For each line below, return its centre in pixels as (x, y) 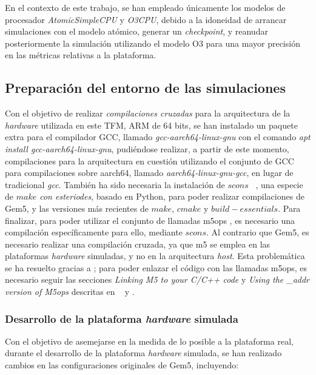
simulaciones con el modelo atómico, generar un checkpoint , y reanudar (136, 31)
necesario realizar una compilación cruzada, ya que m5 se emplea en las (138, 244)
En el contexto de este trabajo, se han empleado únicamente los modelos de (145, 7)
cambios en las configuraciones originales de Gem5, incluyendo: (122, 365)
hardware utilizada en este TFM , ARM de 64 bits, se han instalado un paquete (151, 125)
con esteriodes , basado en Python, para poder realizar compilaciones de (172, 196)
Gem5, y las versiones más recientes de (77, 208)
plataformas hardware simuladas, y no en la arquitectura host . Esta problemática (155, 256)
